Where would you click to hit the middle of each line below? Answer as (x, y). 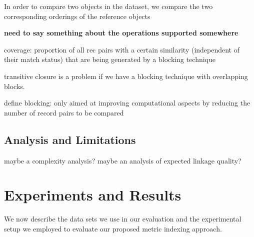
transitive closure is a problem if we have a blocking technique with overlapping (126, 76)
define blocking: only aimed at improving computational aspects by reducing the (127, 103)
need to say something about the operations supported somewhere (121, 33)
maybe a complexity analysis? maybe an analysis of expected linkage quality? (123, 160)
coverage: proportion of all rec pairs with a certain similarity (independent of (122, 49)
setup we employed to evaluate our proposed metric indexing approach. (113, 228)
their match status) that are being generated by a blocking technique (110, 59)
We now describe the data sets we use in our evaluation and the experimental (123, 219)
